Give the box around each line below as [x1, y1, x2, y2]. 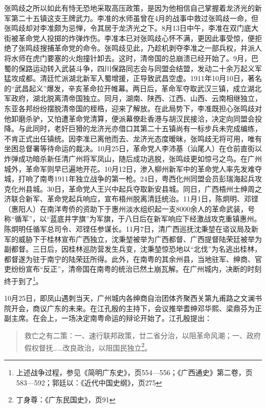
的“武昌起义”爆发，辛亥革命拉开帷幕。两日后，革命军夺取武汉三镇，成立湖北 [4, 83, 262, 93]
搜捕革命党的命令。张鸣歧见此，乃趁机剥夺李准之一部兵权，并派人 [39, 43, 262, 53]
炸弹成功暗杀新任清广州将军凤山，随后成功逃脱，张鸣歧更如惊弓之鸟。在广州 [4, 153, 262, 164]
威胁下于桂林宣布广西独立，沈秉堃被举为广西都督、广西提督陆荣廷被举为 [18, 233, 262, 244]
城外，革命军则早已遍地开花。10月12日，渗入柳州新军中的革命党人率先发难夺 [4, 163, 262, 174]
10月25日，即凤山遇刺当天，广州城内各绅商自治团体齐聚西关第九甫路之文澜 [4, 293, 255, 303]
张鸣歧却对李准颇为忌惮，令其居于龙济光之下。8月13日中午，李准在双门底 [4, 23, 251, 33]
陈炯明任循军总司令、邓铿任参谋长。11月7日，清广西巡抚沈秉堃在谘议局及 [4, 223, 251, 234]
